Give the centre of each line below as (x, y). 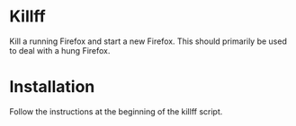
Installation (52, 87)
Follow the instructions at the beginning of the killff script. (116, 111)
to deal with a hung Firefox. (60, 50)
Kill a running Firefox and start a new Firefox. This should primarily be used (148, 41)
